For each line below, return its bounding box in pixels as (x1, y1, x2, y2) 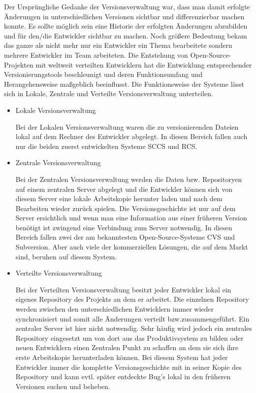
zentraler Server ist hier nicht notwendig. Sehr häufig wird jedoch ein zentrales (15, 323, 252, 333)
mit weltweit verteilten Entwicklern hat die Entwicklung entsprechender (35, 59, 252, 70)
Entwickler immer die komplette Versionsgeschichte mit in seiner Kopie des (15, 361, 242, 372)
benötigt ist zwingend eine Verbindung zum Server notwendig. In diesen (15, 222, 232, 232)
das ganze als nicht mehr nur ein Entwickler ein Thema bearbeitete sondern (4, 40, 232, 50)
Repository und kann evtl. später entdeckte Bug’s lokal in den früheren (15, 371, 231, 382)
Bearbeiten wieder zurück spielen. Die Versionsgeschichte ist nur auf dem (15, 203, 236, 213)
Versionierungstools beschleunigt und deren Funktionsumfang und (4, 69, 203, 79)
